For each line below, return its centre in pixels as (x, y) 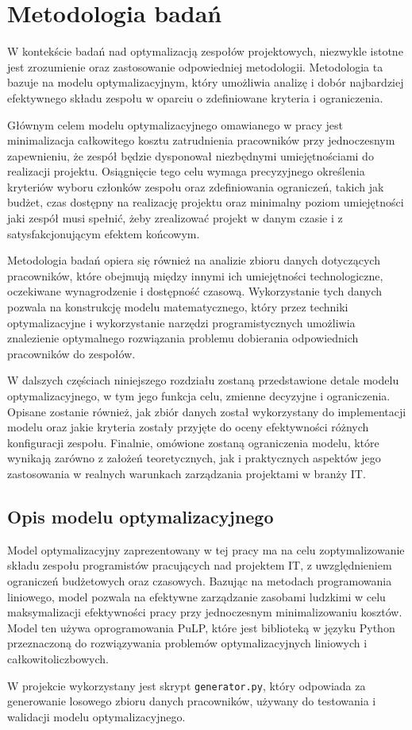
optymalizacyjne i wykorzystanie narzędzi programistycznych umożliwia (181, 322)
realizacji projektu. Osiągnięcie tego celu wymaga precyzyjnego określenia (186, 171)
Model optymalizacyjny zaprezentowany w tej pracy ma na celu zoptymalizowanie (206, 549)
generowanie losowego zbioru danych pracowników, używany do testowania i (192, 701)
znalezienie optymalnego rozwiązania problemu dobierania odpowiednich (183, 338)
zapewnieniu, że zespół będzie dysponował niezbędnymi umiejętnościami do (191, 155)
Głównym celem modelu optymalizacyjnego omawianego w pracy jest (175, 124)
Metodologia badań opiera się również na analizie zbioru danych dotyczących (194, 260)
